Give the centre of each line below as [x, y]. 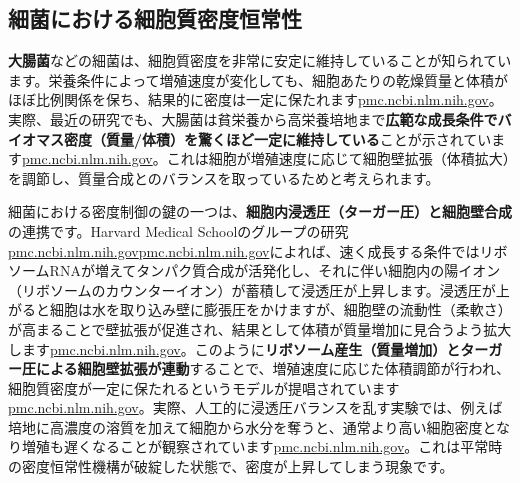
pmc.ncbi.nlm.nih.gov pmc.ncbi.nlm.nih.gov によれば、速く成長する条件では [244, 250]
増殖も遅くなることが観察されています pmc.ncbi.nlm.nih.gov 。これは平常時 [262, 446]
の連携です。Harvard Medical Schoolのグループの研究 [178, 230]
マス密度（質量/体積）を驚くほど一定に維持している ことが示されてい [263, 138]
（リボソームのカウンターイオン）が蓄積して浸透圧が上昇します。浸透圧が [252, 289]
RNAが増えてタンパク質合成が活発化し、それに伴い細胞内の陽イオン [275, 270]
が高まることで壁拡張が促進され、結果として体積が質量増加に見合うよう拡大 [260, 328]
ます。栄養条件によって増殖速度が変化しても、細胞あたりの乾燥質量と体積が [258, 79]
